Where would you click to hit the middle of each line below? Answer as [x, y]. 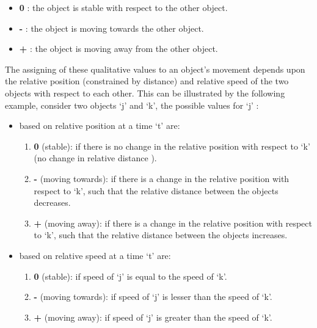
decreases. [52, 202]
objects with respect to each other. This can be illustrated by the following [145, 93]
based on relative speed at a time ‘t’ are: [95, 255]
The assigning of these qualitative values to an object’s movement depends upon [155, 69]
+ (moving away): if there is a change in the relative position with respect [173, 223]
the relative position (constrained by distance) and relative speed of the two [147, 81]
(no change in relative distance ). [95, 158]
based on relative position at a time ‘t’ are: [100, 126]
